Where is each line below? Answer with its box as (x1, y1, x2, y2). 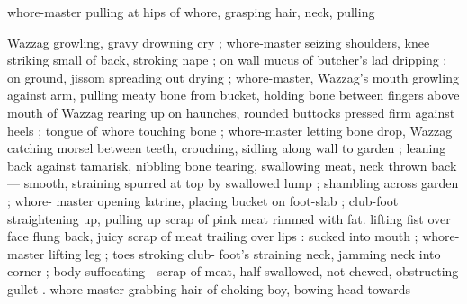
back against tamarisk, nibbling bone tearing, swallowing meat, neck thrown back (7, 156, 457, 174)
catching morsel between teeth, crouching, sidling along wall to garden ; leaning (7, 139, 446, 157)
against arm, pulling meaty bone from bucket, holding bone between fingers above (7, 85, 460, 104)
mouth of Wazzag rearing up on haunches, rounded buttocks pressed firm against (7, 103, 455, 121)
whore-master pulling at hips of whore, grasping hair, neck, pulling (7, 3, 375, 21)
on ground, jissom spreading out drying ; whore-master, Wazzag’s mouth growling (7, 67, 459, 86)
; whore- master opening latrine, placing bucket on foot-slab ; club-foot (7, 191, 399, 210)
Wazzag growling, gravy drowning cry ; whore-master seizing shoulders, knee (7, 32, 430, 51)
